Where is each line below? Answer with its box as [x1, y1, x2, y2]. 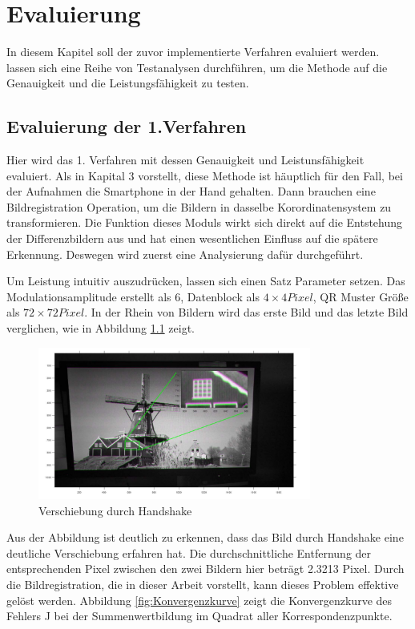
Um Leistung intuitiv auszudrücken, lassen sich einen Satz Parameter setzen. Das [6, 272, 405, 289]
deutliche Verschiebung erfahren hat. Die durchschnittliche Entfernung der [6, 544, 372, 561]
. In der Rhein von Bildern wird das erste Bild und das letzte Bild [84, 304, 409, 321]
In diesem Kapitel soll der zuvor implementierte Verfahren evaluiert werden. [6, 43, 380, 60]
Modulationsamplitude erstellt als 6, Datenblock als [6, 288, 260, 304]
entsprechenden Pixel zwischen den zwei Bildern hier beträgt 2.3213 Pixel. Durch [6, 560, 405, 577]
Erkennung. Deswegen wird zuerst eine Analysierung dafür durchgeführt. [6, 245, 364, 262]
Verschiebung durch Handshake [38, 502, 192, 518]
